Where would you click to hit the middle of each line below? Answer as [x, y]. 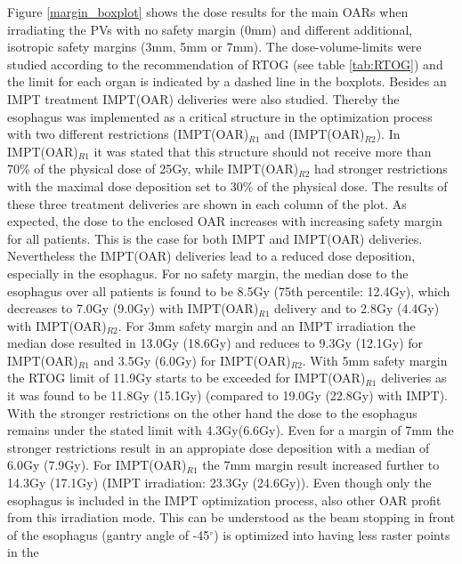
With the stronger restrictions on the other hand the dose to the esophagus [212, 412]
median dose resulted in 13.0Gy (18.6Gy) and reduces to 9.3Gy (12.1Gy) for [215, 343]
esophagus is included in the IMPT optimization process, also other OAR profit [224, 500]
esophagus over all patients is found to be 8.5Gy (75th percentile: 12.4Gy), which [229, 290]
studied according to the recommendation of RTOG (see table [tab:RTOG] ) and [225, 64]
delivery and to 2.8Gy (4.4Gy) [357, 308]
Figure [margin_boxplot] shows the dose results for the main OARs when [208, 12]
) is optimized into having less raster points [332, 534]
